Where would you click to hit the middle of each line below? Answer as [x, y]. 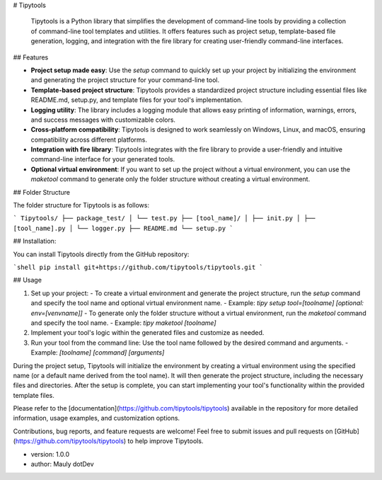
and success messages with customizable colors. [103, 120]
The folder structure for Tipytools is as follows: [81, 205]
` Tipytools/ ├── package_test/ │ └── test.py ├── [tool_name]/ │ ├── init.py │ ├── [164, 218]
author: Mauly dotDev [63, 464]
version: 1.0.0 [50, 454]
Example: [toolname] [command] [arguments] [98, 353]
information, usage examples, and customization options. [97, 418]
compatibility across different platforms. [89, 139]
